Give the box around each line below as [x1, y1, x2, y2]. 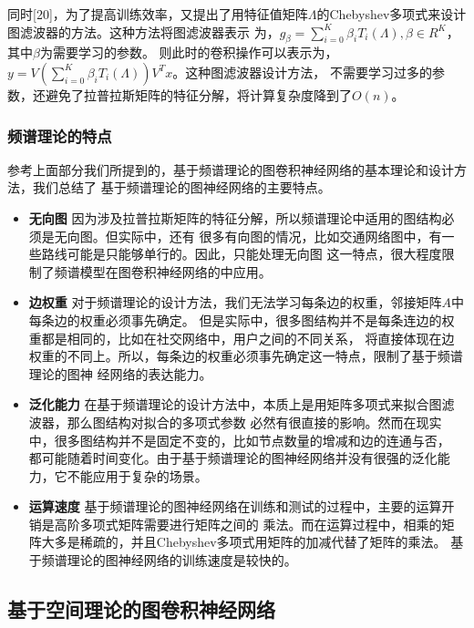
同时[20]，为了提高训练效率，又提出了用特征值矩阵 [7, 5, 308, 23]
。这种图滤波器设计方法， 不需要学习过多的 [172, 62, 432, 81]
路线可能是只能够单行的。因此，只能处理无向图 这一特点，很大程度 [41, 244, 442, 263]
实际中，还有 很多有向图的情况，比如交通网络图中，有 [118, 226, 442, 245]
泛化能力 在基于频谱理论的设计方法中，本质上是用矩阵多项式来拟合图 [28, 395, 442, 414]
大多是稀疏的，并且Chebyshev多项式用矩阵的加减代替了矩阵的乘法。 [41, 532, 447, 551]
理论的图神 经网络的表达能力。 [28, 364, 212, 383]
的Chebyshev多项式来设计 [316, 5, 467, 23]
